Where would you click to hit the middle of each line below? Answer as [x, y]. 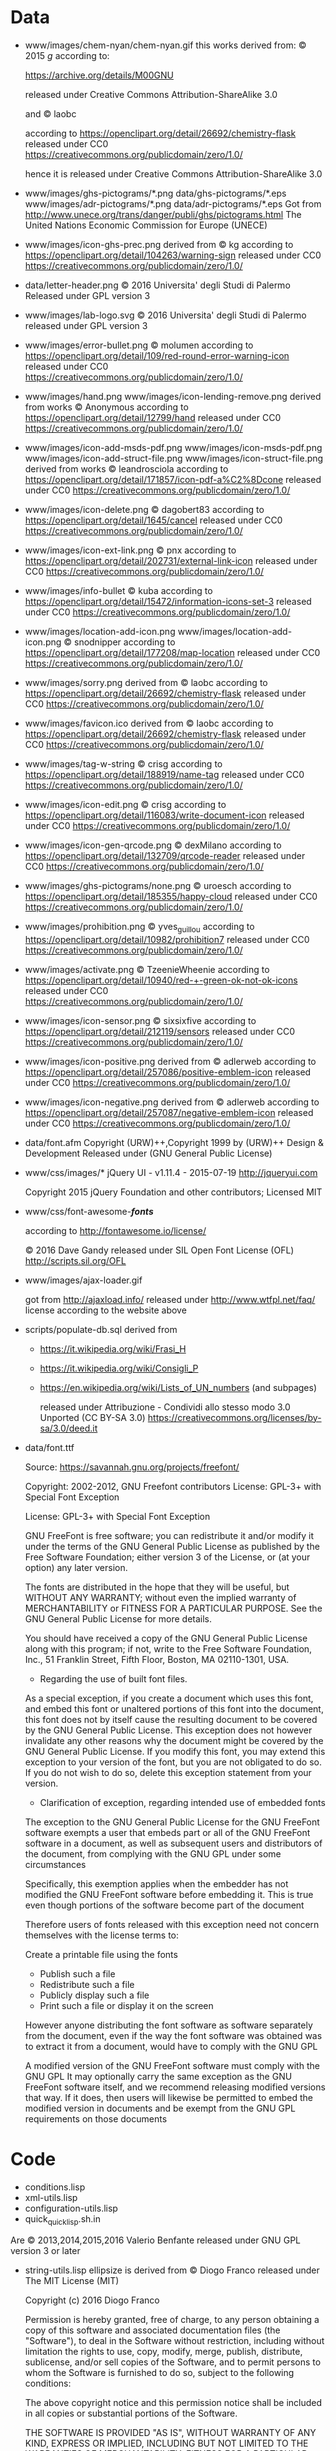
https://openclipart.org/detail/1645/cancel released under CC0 [153, 520]
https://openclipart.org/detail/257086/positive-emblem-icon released [168, 1072]
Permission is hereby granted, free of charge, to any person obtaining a [172, 2320]
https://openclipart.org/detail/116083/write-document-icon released [164, 815]
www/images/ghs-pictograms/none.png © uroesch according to [158, 885]
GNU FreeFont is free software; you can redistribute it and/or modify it [169, 1535]
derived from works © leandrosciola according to [126, 468]
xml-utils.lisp [51, 2197]
